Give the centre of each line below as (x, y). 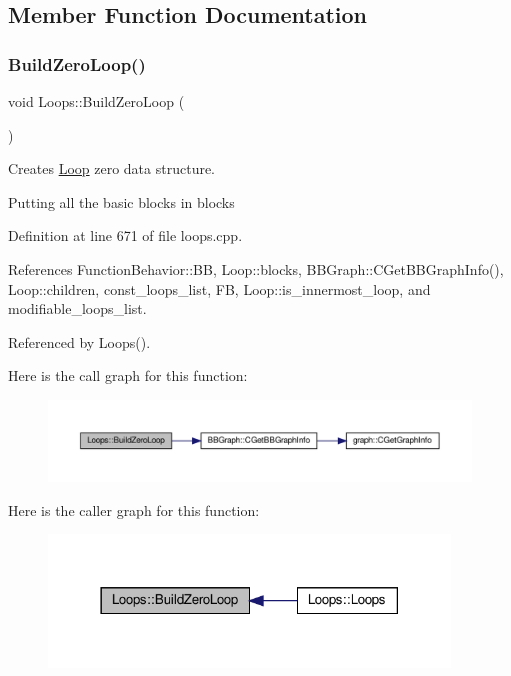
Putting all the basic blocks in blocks (121, 201)
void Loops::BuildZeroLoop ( (96, 101)
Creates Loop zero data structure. (112, 168)
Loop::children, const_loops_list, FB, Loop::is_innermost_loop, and (219, 288)
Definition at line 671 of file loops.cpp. (125, 235)
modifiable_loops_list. (77, 308)
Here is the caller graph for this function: (134, 509)
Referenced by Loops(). (79, 341)
